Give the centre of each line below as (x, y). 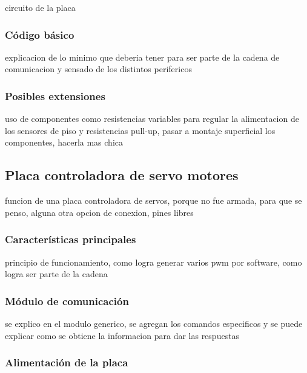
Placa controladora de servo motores (122, 175)
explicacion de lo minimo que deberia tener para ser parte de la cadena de (142, 57)
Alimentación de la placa (67, 362)
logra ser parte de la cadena (56, 274)
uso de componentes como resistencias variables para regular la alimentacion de (152, 119)
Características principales (71, 239)
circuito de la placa (40, 7)
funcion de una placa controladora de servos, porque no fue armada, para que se (153, 200)
